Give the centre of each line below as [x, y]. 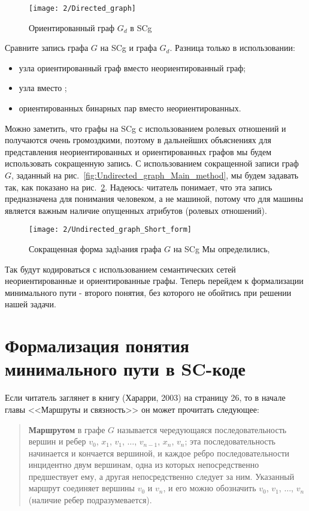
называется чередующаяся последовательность [202, 429]
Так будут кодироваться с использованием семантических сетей [120, 269]
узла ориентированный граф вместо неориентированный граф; [132, 67]
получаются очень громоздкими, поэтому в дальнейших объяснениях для [138, 140]
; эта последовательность [230, 441]
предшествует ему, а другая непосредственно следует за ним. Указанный [161, 476]
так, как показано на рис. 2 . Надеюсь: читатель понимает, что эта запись [139, 187]
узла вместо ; [43, 88]
